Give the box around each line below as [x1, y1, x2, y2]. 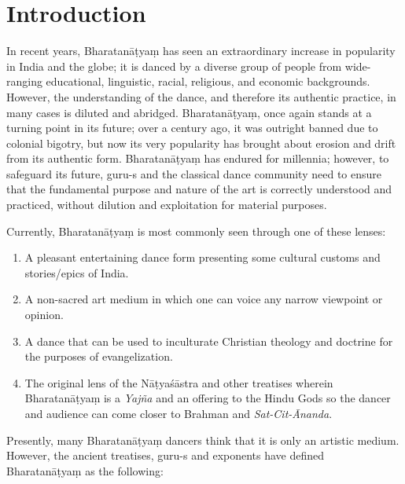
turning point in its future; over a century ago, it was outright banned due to [6, 119, 378, 136]
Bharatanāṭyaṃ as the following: [6, 462, 164, 478]
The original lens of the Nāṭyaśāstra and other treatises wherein [24, 374, 333, 390]
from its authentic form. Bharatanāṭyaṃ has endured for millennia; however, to [6, 150, 389, 167]
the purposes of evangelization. [24, 348, 173, 365]
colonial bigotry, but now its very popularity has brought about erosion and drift [6, 134, 396, 151]
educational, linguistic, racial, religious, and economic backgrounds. [46, 73, 370, 90]
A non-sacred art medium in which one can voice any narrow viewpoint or [24, 291, 383, 307]
